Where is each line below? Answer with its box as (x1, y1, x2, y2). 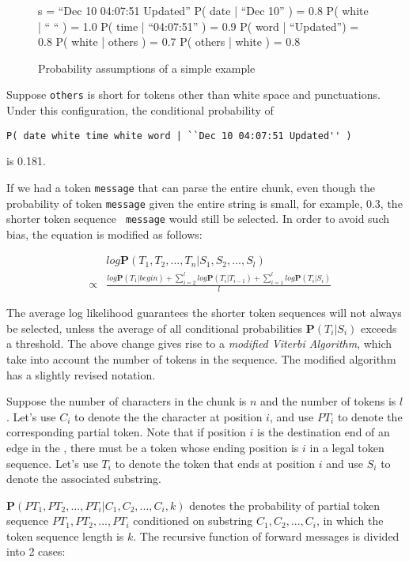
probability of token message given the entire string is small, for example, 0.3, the (6, 194, 403, 211)
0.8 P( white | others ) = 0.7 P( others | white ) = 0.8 (38, 33, 301, 50)
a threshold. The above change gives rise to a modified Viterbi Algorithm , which (6, 335, 392, 352)
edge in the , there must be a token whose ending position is (6, 439, 299, 455)
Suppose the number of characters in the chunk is (6, 393, 247, 409)
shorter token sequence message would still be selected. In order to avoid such (6, 210, 390, 227)
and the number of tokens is (260, 393, 396, 409)
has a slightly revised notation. (6, 366, 156, 383)
